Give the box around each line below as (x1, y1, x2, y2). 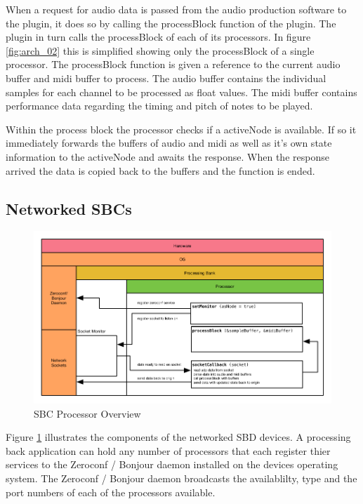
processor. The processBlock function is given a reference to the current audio (6, 57, 341, 72)
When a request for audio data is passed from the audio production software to (6, 2, 347, 16)
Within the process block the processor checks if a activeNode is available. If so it (6, 121, 357, 136)
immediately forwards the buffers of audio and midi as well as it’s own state (6, 135, 332, 150)
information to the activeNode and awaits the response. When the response (6, 149, 329, 164)
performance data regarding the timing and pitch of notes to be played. (6, 98, 313, 113)
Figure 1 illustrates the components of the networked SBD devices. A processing (6, 430, 351, 444)
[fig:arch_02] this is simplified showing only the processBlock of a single (6, 43, 315, 58)
